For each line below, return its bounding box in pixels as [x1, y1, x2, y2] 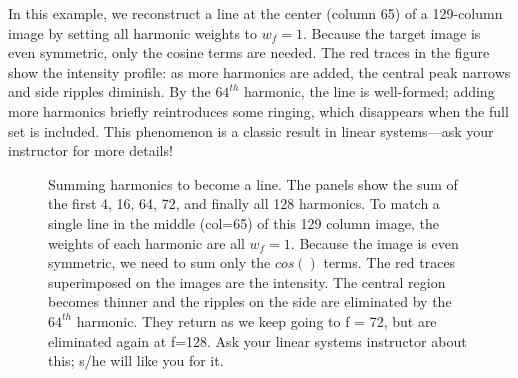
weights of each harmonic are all [48, 232, 245, 253]
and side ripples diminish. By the [8, 81, 211, 102]
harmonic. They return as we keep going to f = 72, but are [76, 310, 437, 331]
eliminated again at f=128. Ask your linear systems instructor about [48, 330, 467, 351]
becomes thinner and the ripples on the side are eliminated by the [48, 291, 452, 312]
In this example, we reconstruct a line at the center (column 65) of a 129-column [8, 3, 503, 23]
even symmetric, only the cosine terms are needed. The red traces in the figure [8, 42, 490, 63]
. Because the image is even [290, 232, 459, 253]
